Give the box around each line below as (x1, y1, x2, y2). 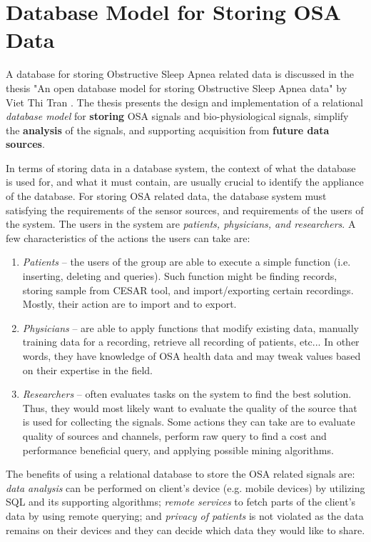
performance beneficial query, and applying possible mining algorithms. (22, 442, 334, 457)
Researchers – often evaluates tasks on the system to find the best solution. (22, 386, 352, 401)
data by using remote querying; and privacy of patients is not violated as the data (6, 508, 364, 523)
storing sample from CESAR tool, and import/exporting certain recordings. (22, 282, 354, 297)
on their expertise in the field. (22, 362, 153, 377)
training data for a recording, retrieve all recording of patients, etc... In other (22, 334, 360, 349)
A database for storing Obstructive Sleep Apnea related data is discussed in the (6, 66, 354, 81)
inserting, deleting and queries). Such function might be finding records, (22, 269, 337, 283)
